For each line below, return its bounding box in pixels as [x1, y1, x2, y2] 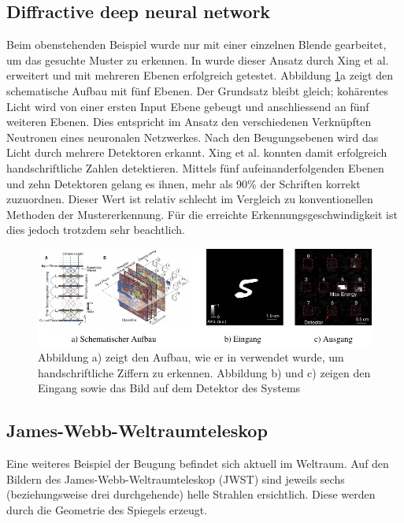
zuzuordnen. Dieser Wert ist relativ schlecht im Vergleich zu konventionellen [6, 191, 373, 207]
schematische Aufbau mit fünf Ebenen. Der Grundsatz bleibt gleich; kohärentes [6, 82, 389, 98]
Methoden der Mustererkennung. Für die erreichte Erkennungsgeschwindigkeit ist [6, 206, 398, 222]
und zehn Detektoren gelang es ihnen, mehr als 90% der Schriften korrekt [6, 175, 361, 191]
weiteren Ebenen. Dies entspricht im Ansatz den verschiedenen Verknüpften [6, 113, 372, 130]
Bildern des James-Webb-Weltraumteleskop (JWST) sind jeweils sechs [6, 470, 345, 487]
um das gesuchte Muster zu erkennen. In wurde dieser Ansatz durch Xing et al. [6, 51, 389, 68]
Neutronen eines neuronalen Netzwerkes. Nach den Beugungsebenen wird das [6, 128, 379, 145]
